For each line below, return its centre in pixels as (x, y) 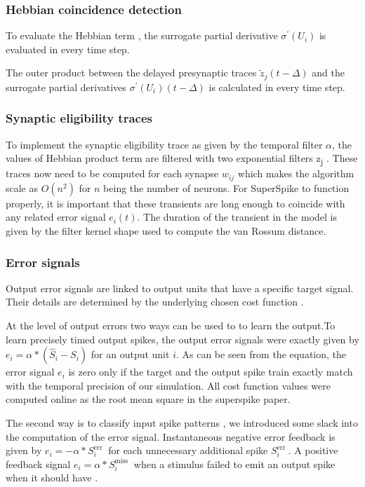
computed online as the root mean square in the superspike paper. (148, 399)
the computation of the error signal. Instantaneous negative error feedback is (171, 436)
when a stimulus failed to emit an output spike (234, 464)
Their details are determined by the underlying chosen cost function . (155, 302)
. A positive (313, 450)
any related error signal (56, 217)
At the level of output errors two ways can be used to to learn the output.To (171, 325)
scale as (22, 187)
